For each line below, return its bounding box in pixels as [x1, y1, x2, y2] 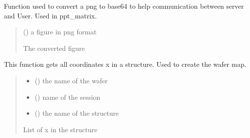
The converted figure [23, 43, 85, 53]
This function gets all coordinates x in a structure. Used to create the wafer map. [4, 59, 247, 69]
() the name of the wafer [35, 75, 108, 85]
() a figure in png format [23, 27, 97, 37]
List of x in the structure [23, 124, 97, 134]
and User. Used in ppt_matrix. [4, 10, 97, 20]
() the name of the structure [35, 108, 119, 118]
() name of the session [35, 92, 100, 102]
